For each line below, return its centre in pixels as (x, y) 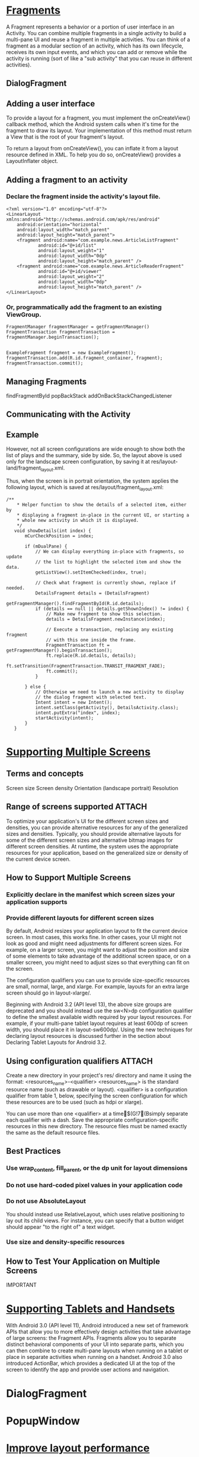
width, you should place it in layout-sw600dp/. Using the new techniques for (99, 1030)
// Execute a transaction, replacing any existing (110, 630)
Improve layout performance (78, 1448)
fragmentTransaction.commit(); (45, 363)
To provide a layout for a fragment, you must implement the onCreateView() (98, 118)
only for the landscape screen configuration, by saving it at (78, 462)
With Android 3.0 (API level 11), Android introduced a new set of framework (97, 1326)
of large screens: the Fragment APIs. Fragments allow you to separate (91, 1338)
